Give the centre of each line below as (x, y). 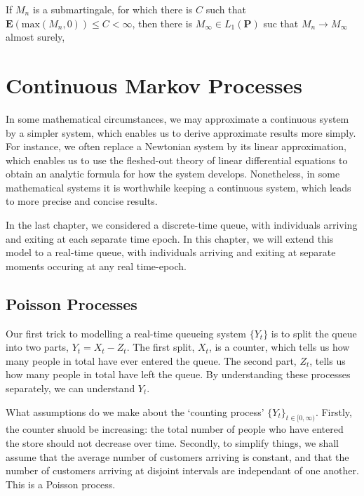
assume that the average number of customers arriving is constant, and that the (177, 456)
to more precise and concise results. (82, 201)
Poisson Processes (72, 303)
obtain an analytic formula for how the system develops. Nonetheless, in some (173, 174)
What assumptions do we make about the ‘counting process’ (135, 411)
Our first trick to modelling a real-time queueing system (126, 333)
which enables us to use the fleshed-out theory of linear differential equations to (177, 160)
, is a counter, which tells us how (279, 347)
